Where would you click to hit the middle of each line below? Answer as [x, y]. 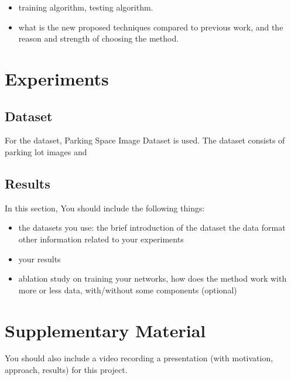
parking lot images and [46, 151]
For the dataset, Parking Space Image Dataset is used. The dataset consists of [145, 140]
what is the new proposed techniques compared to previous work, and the [151, 27]
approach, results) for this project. [66, 370]
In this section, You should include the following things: [105, 208]
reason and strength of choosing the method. [99, 38]
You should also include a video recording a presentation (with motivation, [139, 358]
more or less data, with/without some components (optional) [128, 290]
